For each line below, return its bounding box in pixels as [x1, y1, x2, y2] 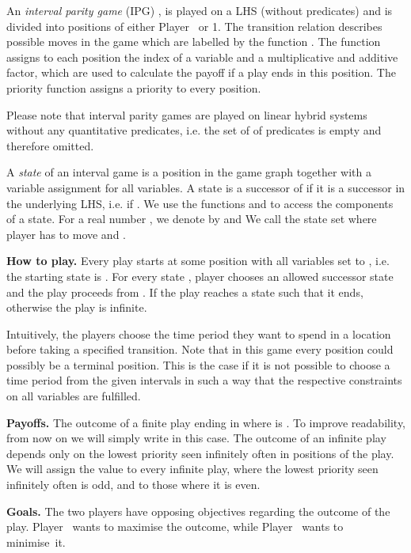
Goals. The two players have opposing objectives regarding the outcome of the [6, 502, 390, 519]
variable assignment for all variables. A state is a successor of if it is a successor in [6, 179, 405, 195]
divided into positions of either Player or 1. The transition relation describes [6, 17, 382, 34]
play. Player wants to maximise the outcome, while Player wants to [6, 518, 344, 535]
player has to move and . [6, 225, 126, 242]
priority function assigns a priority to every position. [6, 79, 261, 96]
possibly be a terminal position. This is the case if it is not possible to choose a [6, 356, 390, 373]
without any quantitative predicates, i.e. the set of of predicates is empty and [6, 122, 382, 138]
